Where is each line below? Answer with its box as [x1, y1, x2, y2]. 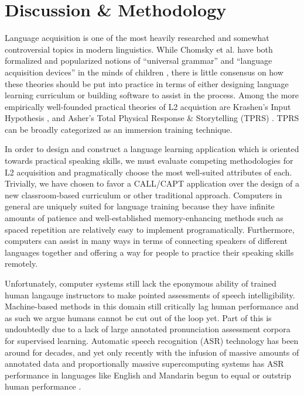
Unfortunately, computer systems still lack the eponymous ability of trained [5, 277, 276, 289]
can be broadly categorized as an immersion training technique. [5, 123, 233, 135]
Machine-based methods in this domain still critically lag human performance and [5, 300, 299, 312]
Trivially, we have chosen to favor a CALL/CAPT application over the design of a [5, 177, 299, 190]
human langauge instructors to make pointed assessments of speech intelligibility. [5, 288, 295, 301]
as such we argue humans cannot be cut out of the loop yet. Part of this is [5, 311, 272, 323]
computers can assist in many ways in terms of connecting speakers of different [5, 235, 288, 247]
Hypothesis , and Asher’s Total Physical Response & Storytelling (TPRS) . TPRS [5, 112, 299, 124]
